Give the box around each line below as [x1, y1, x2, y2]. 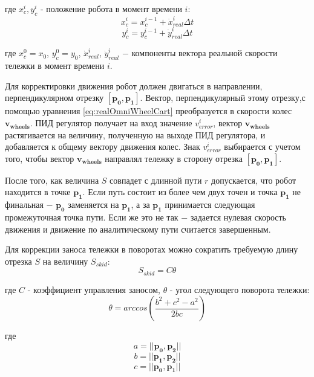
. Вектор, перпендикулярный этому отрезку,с [140, 91, 306, 104]
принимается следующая [165, 198, 255, 211]
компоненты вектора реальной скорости [131, 47, 278, 59]
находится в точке [5, 185, 71, 198]
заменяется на [68, 198, 119, 211]
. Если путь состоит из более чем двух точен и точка [82, 185, 278, 198]
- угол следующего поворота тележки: [169, 283, 310, 295]
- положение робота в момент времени [40, 2, 182, 14]
